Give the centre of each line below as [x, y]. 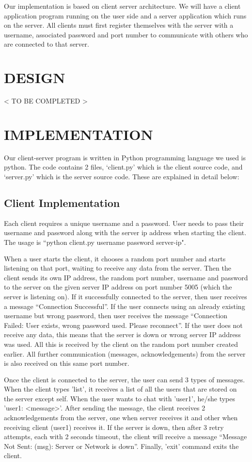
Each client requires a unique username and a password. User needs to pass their [124, 223]
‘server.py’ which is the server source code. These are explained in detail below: [122, 176]
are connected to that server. [47, 44]
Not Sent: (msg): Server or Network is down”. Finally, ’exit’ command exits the [121, 446]
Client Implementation [62, 202]
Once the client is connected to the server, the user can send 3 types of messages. [125, 379]
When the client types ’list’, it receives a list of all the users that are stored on [120, 389]
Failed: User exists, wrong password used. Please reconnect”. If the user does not [123, 325]
